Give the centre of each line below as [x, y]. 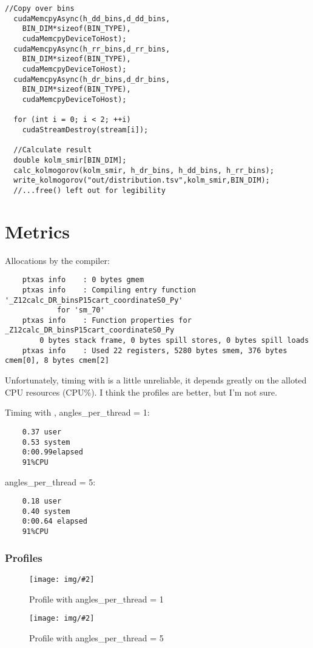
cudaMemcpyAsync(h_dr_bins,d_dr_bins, [92, 79]
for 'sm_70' [81, 310]
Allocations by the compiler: [57, 260]
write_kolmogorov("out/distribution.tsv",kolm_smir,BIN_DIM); [142, 181]
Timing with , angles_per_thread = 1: [77, 412]
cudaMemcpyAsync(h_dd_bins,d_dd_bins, [92, 19]
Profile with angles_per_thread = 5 [96, 637]
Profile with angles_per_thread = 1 [96, 599]
